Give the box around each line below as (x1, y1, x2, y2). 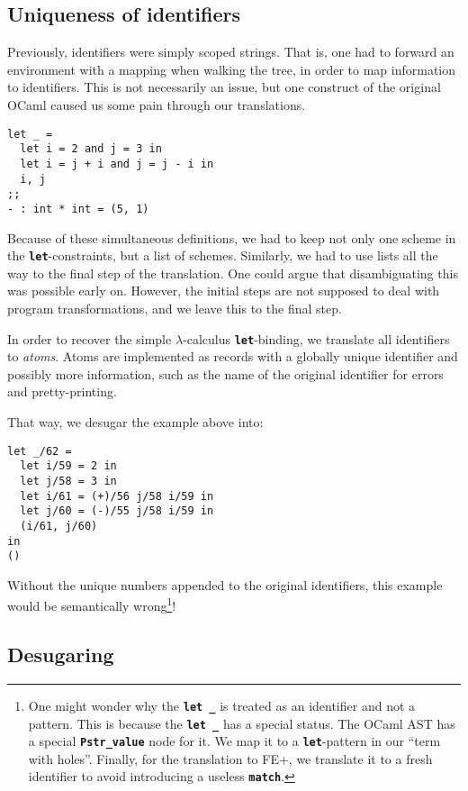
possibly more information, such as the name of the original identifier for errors (7, 364, 444, 383)
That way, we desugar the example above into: (7, 412, 264, 431)
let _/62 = (7, 444, 72, 458)
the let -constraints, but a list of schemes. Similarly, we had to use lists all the (7, 246, 438, 265)
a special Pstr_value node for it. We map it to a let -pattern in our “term (28, 732, 441, 750)
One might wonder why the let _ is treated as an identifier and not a (28, 696, 416, 714)
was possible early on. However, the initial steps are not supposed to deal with (7, 281, 440, 300)
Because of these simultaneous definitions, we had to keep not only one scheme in (7, 228, 456, 247)
